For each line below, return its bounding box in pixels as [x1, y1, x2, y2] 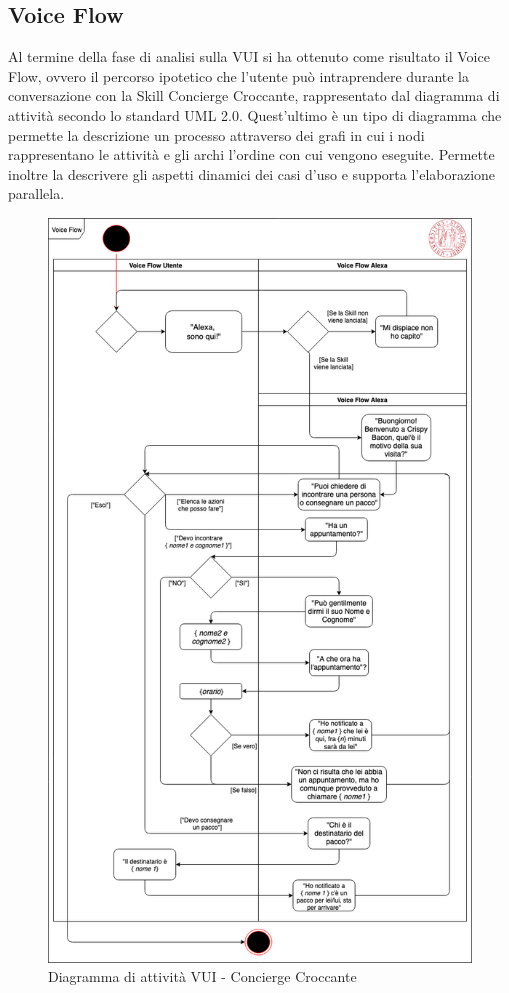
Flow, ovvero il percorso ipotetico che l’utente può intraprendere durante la [8, 65, 470, 86]
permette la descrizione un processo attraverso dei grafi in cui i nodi [8, 124, 425, 145]
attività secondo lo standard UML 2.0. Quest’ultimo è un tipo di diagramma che [8, 104, 502, 125]
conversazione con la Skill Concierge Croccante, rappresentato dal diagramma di [8, 85, 500, 106]
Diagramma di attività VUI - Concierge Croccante [48, 966, 357, 987]
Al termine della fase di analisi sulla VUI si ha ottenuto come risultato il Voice [8, 46, 490, 67]
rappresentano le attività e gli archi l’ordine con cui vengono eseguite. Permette [8, 144, 495, 165]
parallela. [8, 183, 65, 204]
